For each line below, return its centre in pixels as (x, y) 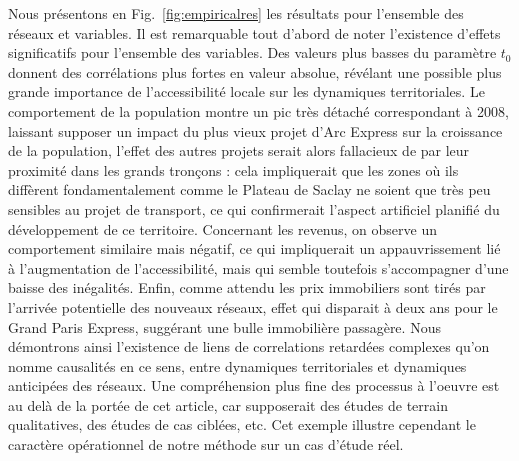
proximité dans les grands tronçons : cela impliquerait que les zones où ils (233, 169)
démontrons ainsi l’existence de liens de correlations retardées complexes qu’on (249, 346)
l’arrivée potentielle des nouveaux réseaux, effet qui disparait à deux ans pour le (253, 306)
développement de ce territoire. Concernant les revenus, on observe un (222, 228)
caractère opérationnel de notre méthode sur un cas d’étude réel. (206, 444)
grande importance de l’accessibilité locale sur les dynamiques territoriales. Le (246, 91)
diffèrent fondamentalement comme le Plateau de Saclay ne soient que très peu (249, 189)
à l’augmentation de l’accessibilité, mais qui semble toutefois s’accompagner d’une (258, 267)
